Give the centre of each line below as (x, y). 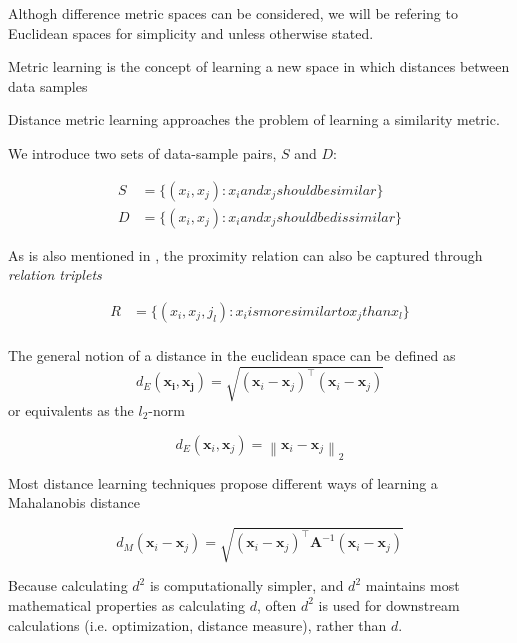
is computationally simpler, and (246, 585)
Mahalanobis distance (74, 502)
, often (277, 604)
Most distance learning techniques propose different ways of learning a (223, 482)
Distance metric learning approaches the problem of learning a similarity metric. (254, 119)
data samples (48, 85)
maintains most (412, 585)
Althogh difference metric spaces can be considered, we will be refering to (233, 13)
